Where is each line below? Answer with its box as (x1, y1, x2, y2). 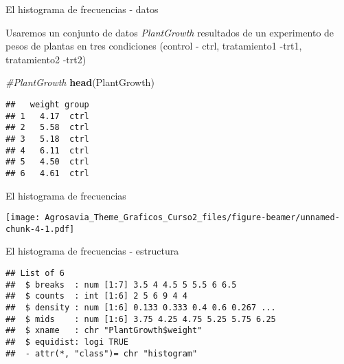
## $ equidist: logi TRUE (5, 337, 128, 347)
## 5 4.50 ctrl (5, 157, 89, 167)
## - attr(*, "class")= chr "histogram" (5, 348, 198, 358)
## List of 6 (5, 268, 65, 279)
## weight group (5, 99, 89, 109)
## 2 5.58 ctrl (5, 122, 89, 133)
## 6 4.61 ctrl (5, 168, 89, 178)
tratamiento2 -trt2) (5, 52, 87, 66)
